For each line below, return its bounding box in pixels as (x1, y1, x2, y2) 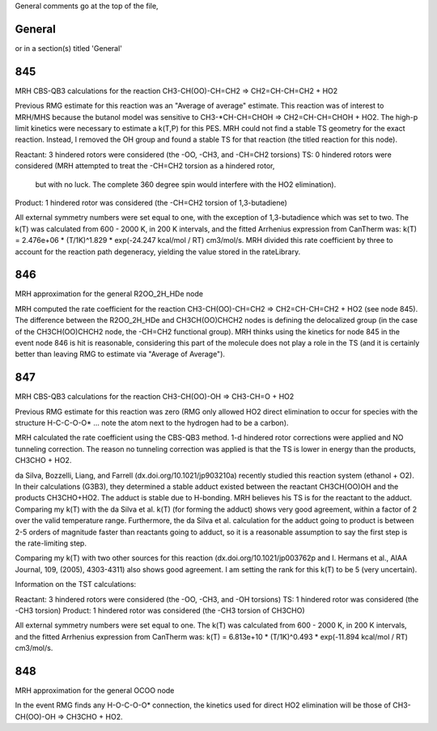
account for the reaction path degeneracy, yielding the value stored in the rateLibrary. (15, 247, 301, 257)
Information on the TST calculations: (15, 580, 137, 589)
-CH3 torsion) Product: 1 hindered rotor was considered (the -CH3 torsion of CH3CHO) (15, 606, 305, 615)
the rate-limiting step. (15, 538, 87, 548)
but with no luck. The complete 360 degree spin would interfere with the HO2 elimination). (35, 179, 337, 189)
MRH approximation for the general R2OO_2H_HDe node (15, 289, 204, 299)
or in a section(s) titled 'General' (15, 43, 123, 53)
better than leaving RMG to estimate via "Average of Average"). (15, 349, 226, 359)
